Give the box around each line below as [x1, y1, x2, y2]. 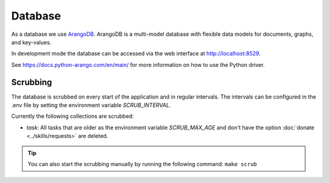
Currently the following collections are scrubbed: [11, 112, 134, 120]
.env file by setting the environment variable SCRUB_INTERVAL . [11, 102, 171, 109]
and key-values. [11, 38, 52, 46]
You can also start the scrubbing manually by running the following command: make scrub [27, 160, 257, 167]
